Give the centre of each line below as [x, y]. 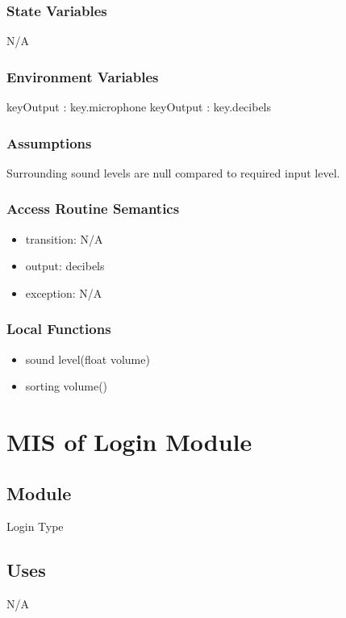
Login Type [35, 526]
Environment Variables [83, 76]
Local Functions [59, 329]
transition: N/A [64, 238]
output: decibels [65, 266]
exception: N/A [64, 292]
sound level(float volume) [88, 359]
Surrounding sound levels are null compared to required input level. [173, 172]
